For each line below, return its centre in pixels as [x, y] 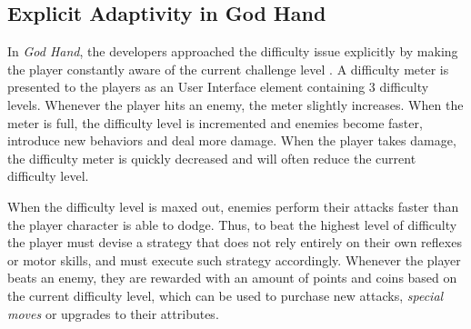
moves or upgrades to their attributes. [113, 313]
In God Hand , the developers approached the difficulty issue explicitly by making [233, 51]
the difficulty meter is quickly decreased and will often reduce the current [212, 158]
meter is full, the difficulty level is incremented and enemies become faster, [215, 122]
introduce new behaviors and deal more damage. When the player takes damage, [232, 140]
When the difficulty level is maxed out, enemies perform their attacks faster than [233, 206]
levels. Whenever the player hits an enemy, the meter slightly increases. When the [235, 104]
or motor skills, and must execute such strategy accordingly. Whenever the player [234, 259]
